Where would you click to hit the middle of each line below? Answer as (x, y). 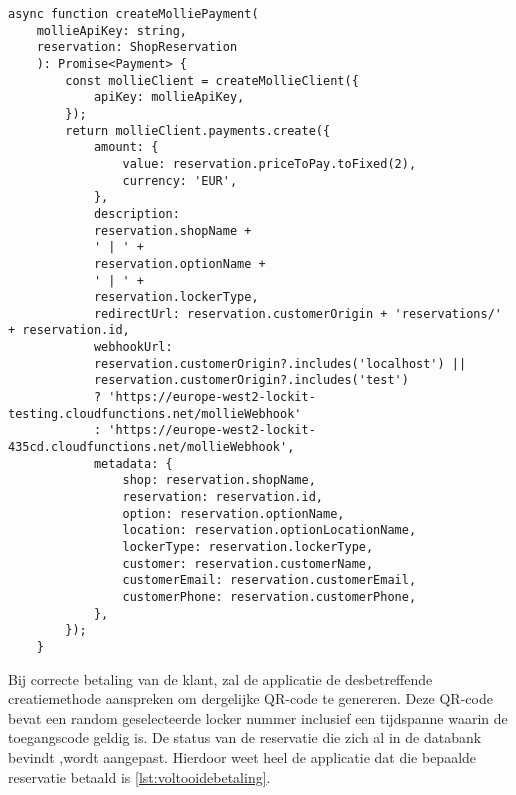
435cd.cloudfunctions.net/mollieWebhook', (151, 447)
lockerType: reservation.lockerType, (248, 547)
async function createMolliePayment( (133, 14)
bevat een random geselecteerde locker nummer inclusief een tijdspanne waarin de (258, 717)
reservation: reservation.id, (222, 497)
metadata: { (133, 463)
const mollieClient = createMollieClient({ (212, 80)
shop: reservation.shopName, (219, 480)
